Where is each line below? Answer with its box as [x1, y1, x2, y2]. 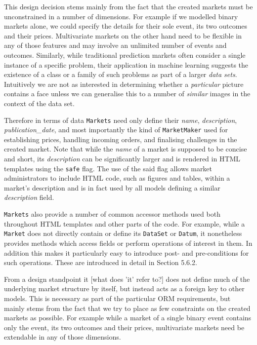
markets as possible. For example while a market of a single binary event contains [4, 312, 252, 323]
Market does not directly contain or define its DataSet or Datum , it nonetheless [4, 228, 242, 238]
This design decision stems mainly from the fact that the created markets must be [4, 1, 253, 11]
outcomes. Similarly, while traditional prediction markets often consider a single [4, 49, 246, 60]
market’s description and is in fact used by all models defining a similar [4, 182, 220, 192]
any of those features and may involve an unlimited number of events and [4, 40, 227, 50]
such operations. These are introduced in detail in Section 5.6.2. [4, 257, 197, 268]
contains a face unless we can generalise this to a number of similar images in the [4, 88, 251, 99]
